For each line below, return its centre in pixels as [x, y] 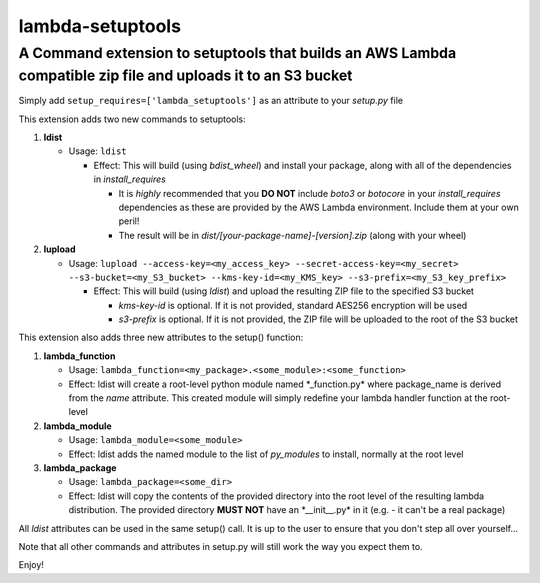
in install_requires [130, 179]
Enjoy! [31, 565]
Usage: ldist [97, 151]
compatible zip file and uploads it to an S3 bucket [185, 75]
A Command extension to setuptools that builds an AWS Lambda [237, 53]
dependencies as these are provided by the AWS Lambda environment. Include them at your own [318, 207]
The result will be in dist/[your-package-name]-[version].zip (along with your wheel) [292, 235]
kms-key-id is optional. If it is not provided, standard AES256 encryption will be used [293, 305]
